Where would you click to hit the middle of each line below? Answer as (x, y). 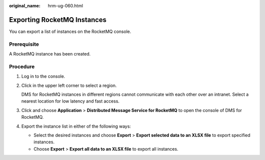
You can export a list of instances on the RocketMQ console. (70, 31)
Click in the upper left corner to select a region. (69, 85)
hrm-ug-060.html (66, 6)
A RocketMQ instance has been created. (50, 54)
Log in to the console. (43, 77)
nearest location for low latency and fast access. (70, 101)
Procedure (22, 66)
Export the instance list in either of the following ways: (76, 126)
